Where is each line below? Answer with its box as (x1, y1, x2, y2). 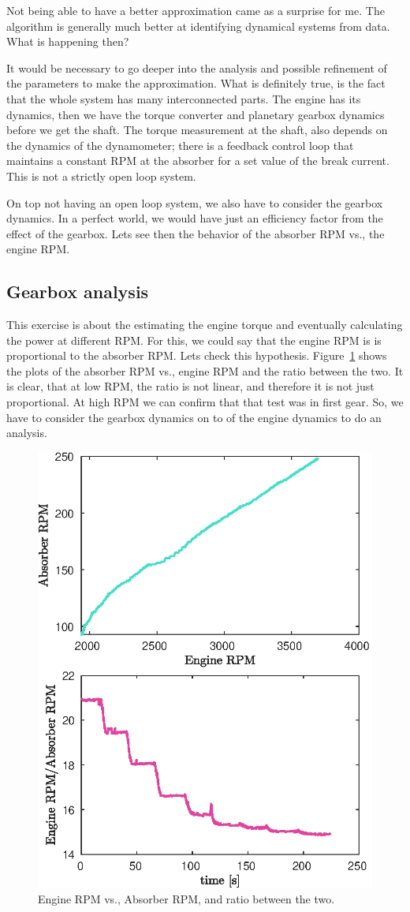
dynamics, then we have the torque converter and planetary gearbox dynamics (6, 106, 385, 122)
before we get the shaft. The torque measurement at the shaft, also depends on (6, 121, 388, 138)
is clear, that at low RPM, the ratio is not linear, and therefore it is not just (6, 378, 375, 394)
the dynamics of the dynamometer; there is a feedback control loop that (6, 136, 354, 153)
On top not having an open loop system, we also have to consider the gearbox (6, 194, 383, 211)
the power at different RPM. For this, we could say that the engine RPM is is (6, 331, 382, 348)
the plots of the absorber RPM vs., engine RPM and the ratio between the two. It (6, 362, 404, 379)
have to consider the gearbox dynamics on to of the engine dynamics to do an (6, 409, 382, 425)
